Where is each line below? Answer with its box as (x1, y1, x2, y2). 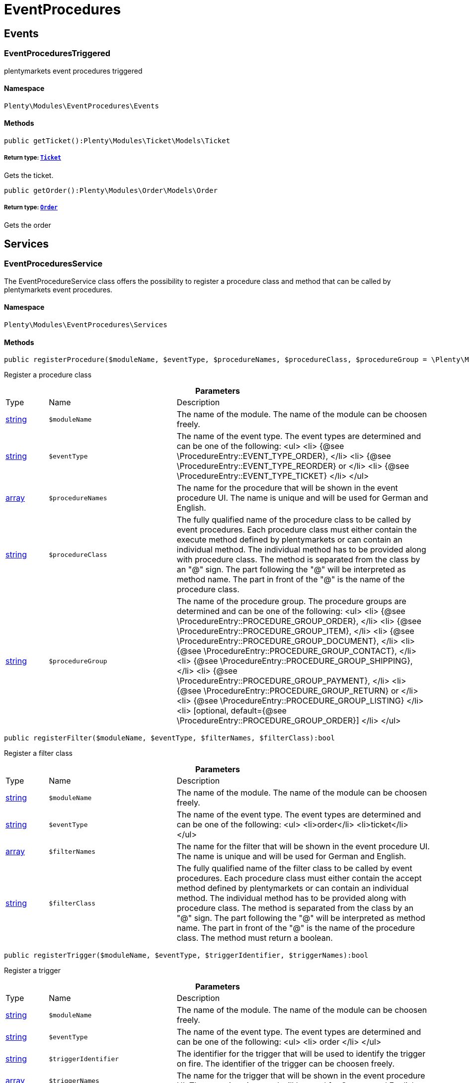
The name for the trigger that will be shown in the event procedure (176, 1071, 425, 1081)
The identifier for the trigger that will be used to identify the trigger (176, 1049, 426, 1059)
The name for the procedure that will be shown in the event (176, 483, 398, 493)
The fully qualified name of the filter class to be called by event (176, 863, 412, 874)
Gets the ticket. (4, 171, 54, 180)
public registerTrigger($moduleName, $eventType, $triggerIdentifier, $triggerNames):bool (4, 951, 369, 960)
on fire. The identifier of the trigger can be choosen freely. (176, 1059, 395, 1069)
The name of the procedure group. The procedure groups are (176, 596, 406, 607)
